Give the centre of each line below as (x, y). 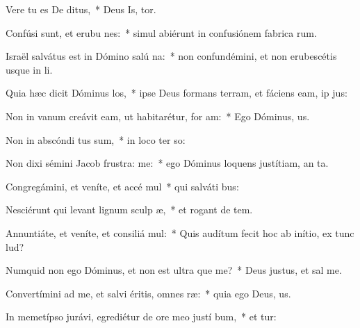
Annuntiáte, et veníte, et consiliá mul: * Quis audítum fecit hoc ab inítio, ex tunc (180, 232)
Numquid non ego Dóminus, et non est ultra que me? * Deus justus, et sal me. (174, 270)
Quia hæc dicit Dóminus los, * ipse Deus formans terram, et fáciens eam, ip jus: (177, 93)
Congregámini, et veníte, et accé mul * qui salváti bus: (122, 186)
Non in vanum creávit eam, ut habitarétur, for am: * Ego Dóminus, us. (158, 116)
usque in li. (29, 69)
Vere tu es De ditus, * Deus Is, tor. (81, 9)
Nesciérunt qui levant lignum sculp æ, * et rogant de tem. (129, 210)
